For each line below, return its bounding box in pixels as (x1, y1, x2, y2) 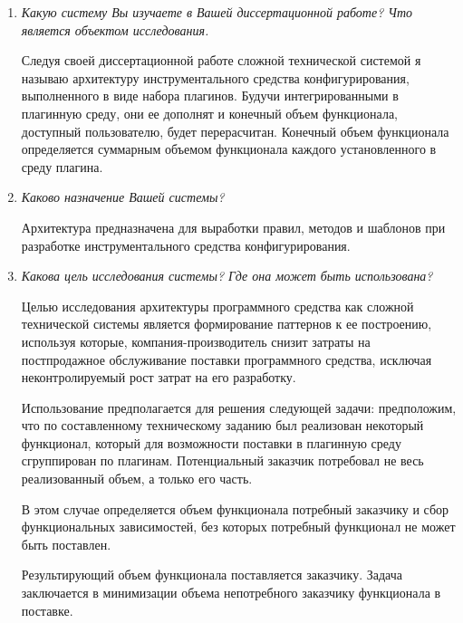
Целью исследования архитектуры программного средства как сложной (21, 296, 414, 315)
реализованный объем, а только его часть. (21, 469, 253, 488)
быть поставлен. (21, 534, 111, 553)
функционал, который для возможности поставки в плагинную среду (21, 433, 401, 452)
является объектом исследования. (21, 20, 209, 39)
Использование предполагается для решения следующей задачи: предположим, (21, 398, 457, 417)
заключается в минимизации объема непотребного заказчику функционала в (21, 583, 441, 602)
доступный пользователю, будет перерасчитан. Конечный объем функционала (21, 121, 449, 140)
